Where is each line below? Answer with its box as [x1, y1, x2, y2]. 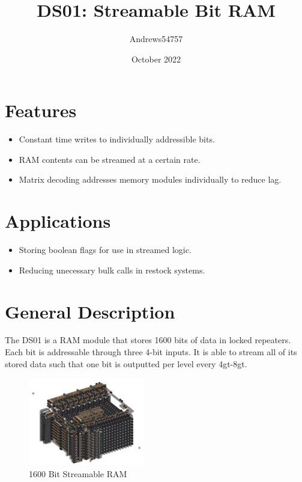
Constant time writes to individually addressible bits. [19, 133, 215, 145]
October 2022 [131, 52, 181, 65]
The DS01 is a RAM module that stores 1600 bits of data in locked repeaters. [5, 334, 291, 346]
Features [5, 98, 77, 123]
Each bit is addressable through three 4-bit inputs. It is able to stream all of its [5, 346, 297, 358]
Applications [5, 209, 111, 233]
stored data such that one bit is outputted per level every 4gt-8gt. [5, 357, 247, 370]
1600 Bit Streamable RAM [29, 467, 127, 480]
